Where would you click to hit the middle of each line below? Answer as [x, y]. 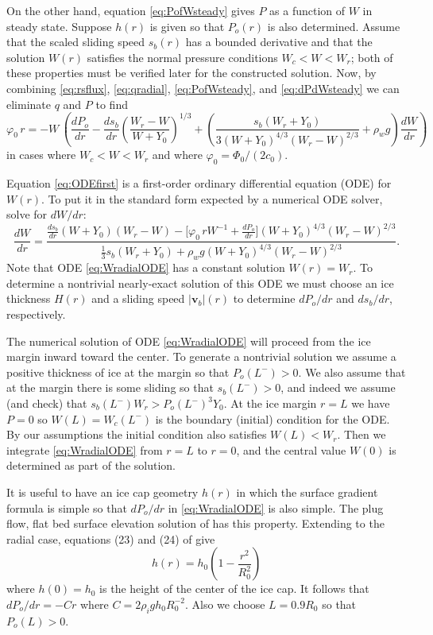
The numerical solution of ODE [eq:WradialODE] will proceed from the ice [189, 341]
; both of [372, 57]
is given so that [187, 26]
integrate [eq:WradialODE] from [85, 449]
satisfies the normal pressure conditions [182, 57]
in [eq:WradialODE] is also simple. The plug [276, 507]
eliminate [29, 104]
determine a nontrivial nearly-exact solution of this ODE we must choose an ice [200, 283]
